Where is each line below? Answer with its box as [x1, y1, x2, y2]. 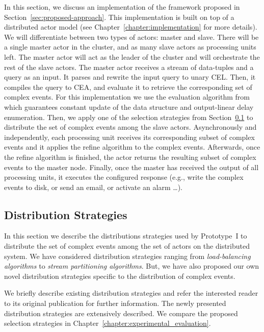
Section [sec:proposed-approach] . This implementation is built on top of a [4, 11, 234, 22]
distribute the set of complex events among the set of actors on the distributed [4, 241, 250, 251]
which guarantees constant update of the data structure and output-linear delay [4, 101, 254, 112]
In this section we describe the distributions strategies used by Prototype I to [4, 230, 247, 241]
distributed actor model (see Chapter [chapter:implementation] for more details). [4, 21, 257, 32]
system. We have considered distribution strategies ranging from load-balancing [4, 250, 251, 261]
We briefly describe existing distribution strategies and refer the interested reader [4, 288, 258, 298]
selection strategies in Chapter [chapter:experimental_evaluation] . [4, 318, 211, 328]
